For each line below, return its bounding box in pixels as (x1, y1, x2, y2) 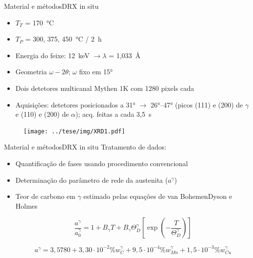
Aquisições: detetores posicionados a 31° (15, 99, 136, 109)
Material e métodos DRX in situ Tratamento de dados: (4, 142, 167, 152)
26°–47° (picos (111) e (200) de (150, 99, 243, 109)
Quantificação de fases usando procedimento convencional (15, 158, 188, 168)
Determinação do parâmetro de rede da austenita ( (15, 174, 168, 185)
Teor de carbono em (15, 191, 75, 201)
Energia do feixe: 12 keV (15, 50, 90, 60)
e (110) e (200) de (15, 109, 69, 119)
